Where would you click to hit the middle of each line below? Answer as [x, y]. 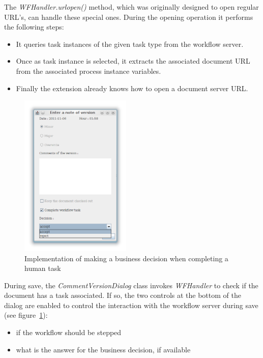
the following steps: [34, 27]
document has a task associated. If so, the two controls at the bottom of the [123, 295]
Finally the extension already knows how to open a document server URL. [132, 88]
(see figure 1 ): [26, 315]
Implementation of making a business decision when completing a [126, 258]
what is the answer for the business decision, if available [103, 349]
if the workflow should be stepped [69, 332]
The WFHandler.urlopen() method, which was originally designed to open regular [131, 7]
